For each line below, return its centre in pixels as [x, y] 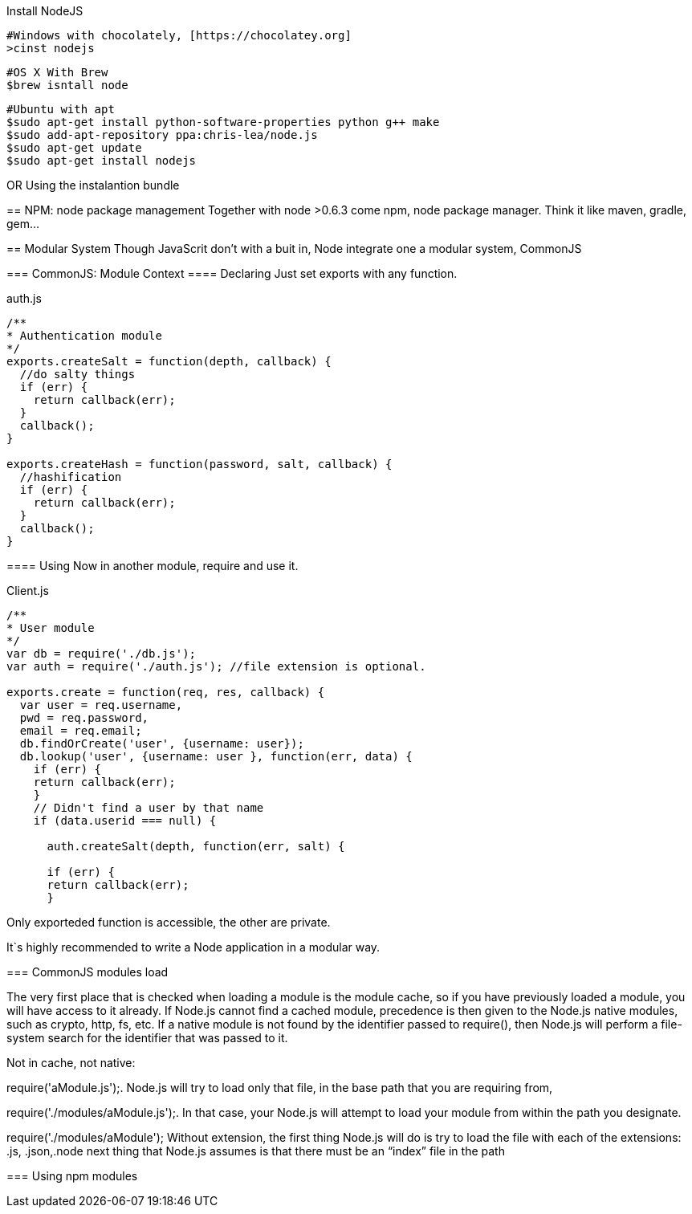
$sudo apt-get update [74, 148]
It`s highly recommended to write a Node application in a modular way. [193, 947]
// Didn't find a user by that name [149, 808]
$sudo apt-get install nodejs [102, 161]
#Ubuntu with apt [61, 109]
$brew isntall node [67, 85]
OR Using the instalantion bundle [93, 185]
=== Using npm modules [72, 1176]
